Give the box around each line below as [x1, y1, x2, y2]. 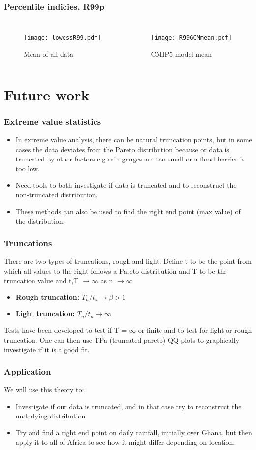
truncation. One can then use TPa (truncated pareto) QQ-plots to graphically [4, 334, 240, 345]
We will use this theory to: [4, 385, 84, 394]
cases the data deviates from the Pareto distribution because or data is [15, 144, 229, 154]
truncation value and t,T [4, 275, 79, 286]
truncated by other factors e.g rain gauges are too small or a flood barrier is [15, 154, 245, 164]
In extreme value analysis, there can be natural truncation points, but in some [15, 134, 252, 145]
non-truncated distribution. [15, 190, 98, 200]
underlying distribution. [15, 411, 88, 421]
